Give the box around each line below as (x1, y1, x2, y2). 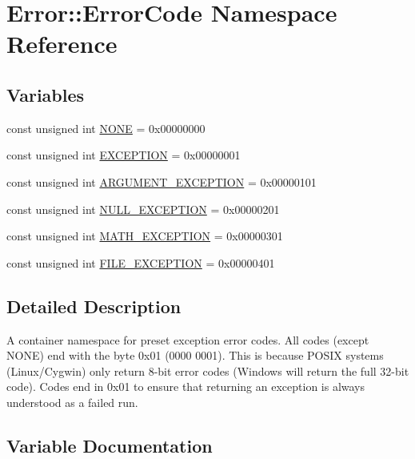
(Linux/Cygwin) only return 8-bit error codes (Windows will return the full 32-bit (6, 362, 409, 379)
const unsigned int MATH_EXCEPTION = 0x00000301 (6, 227, 283, 244)
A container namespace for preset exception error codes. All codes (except (6, 331, 369, 348)
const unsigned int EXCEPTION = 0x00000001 (6, 147, 241, 163)
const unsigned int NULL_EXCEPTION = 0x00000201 (6, 200, 280, 217)
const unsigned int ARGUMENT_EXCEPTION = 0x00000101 (6, 173, 317, 190)
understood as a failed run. (6, 393, 138, 410)
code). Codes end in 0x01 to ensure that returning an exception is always (6, 378, 365, 395)
